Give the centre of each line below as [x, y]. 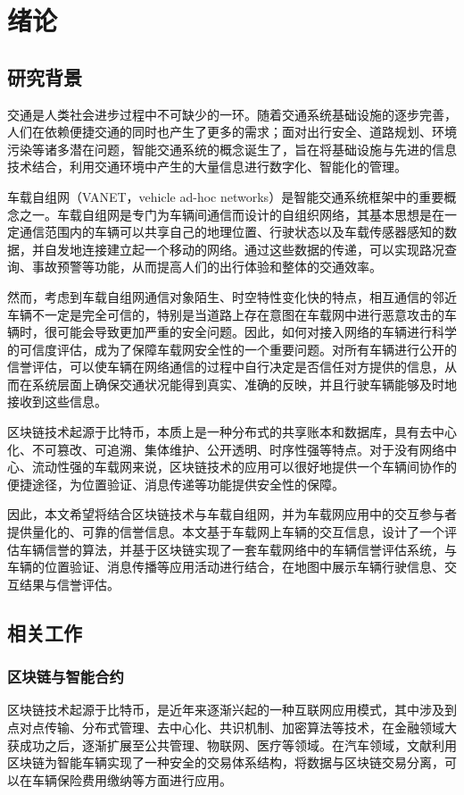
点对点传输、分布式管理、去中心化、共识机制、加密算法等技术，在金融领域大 [232, 728]
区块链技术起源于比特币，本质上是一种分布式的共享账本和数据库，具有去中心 [232, 432]
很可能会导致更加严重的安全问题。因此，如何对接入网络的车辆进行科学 [250, 332]
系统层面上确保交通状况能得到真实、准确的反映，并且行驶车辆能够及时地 [244, 384]
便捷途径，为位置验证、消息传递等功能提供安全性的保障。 [176, 484]
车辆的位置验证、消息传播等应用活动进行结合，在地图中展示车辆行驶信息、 [226, 567]
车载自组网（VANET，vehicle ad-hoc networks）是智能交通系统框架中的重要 [226, 196]
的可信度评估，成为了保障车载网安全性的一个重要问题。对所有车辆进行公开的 [232, 349]
